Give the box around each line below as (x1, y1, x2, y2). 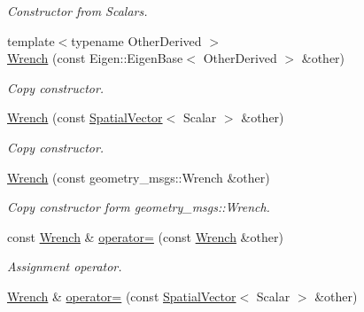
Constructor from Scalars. (7, 2, 148, 19)
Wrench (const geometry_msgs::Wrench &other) (7, 168, 270, 186)
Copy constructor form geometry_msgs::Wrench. (7, 198, 270, 216)
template (7, 31, 55, 50)
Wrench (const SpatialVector (7, 108, 163, 127)
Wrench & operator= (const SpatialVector (7, 286, 236, 305)
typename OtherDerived (71, 31, 202, 50)
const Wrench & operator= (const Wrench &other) (7, 227, 283, 246)
